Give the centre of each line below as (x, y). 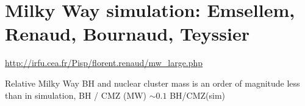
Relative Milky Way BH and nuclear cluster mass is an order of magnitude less (152, 83)
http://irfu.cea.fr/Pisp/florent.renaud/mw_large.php (104, 63)
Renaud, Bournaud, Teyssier (127, 34)
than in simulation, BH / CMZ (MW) (76, 95)
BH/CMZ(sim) (198, 95)
